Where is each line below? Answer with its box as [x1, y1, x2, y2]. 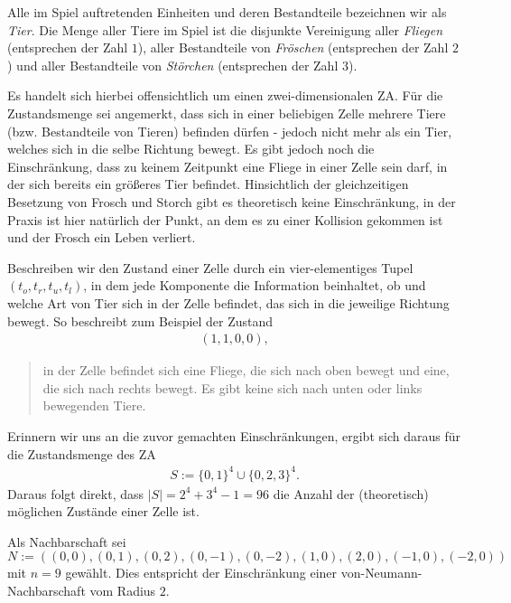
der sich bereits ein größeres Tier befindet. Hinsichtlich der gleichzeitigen [7, 174, 409, 193]
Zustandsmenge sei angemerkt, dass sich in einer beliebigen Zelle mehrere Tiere [7, 103, 446, 122]
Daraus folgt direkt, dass [7, 484, 144, 503]
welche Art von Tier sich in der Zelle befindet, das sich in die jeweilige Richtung [7, 293, 450, 312]
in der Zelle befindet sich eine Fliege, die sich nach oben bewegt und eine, [42, 361, 450, 380]
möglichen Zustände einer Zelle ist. [7, 502, 200, 521]
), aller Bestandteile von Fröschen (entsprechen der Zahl [137, 38, 449, 57]
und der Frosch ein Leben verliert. [7, 228, 196, 247]
